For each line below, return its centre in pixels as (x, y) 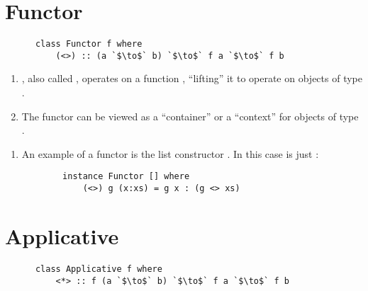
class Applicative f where (99, 269)
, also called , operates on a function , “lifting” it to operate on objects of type (192, 78)
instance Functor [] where (126, 177)
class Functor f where (89, 44)
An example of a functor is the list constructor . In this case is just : (170, 153)
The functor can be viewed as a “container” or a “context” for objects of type (190, 116)
